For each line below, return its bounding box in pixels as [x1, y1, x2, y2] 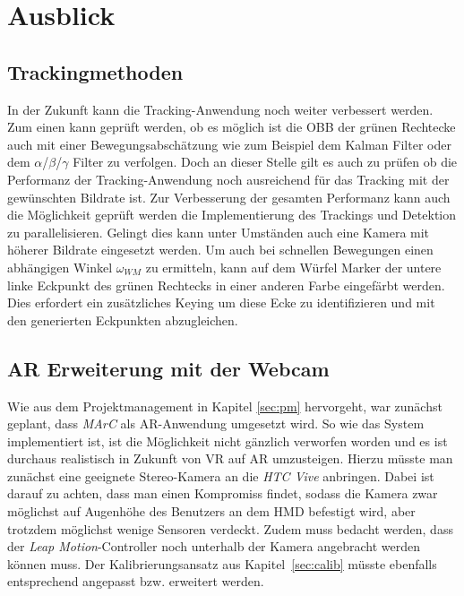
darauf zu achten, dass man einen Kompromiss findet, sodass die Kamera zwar [7, 484, 438, 503]
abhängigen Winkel [7, 257, 113, 276]
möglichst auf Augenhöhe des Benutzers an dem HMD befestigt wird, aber [7, 502, 416, 521]
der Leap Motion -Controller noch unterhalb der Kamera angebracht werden [7, 537, 420, 556]
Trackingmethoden [7, 57, 184, 85]
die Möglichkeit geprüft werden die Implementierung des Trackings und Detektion [7, 205, 457, 224]
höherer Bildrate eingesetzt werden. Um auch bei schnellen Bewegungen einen [7, 240, 434, 259]
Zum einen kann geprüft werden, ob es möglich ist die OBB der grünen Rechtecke [7, 117, 456, 136]
